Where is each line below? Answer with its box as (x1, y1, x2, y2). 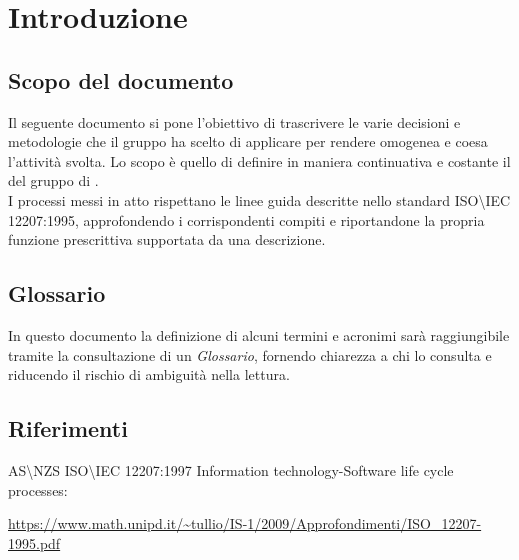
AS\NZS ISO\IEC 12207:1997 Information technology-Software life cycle (8, 459, 454, 480)
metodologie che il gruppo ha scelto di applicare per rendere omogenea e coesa (8, 131, 488, 152)
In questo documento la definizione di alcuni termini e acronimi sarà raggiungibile (8, 324, 510, 345)
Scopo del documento (8, 64, 234, 95)
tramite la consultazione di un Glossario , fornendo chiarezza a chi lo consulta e (8, 344, 492, 365)
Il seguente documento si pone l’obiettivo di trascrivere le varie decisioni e (8, 111, 461, 132)
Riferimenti (8, 413, 128, 444)
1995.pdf (8, 532, 61, 553)
